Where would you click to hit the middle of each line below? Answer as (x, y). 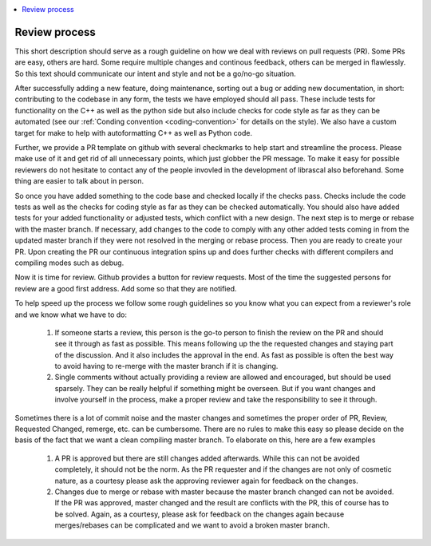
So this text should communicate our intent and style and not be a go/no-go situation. (156, 73)
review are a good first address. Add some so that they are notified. (126, 288)
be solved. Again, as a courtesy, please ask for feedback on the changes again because (200, 514)
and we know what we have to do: (71, 315)
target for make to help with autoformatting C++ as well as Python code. (134, 133)
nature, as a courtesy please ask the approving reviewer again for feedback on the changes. (206, 481)
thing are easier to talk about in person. (79, 181)
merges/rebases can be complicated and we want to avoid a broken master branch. (192, 525)
